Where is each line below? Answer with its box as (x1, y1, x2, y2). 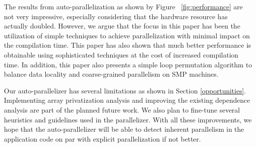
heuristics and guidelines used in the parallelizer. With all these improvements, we (4, 114, 252, 124)
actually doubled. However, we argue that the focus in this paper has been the (4, 21, 240, 31)
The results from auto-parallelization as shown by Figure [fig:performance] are (4, 1, 243, 11)
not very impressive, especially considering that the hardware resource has (4, 11, 228, 21)
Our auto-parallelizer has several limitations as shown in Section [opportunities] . (4, 85, 246, 95)
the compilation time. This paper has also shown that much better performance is (4, 40, 251, 50)
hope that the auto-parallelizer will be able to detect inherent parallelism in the (4, 124, 244, 134)
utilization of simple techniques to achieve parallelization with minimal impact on (4, 30, 250, 40)
